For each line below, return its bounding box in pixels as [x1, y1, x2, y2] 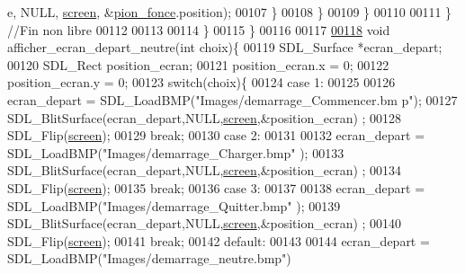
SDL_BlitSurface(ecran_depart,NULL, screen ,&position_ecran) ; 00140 [7, 214, 402, 233]
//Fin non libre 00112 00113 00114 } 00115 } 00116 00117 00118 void [7, 20, 390, 39]
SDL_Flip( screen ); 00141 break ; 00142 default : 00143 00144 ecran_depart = [7, 231, 430, 250]
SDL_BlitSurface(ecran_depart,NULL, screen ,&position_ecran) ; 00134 [7, 161, 402, 180]
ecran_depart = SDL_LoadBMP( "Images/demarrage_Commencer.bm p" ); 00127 [7, 90, 458, 109]
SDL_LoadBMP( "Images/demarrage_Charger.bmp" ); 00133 [7, 143, 344, 162]
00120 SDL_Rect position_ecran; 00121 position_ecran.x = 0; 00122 [7, 55, 389, 74]
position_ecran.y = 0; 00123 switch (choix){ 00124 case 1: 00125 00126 [7, 73, 396, 92]
